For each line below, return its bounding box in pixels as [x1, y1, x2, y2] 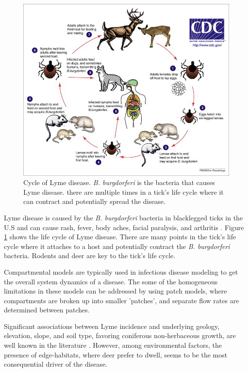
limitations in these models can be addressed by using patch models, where [4, 286, 227, 296]
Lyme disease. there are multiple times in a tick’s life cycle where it [23, 186, 224, 197]
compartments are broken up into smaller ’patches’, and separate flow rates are [4, 295, 239, 305]
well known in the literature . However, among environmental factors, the [4, 340, 222, 350]
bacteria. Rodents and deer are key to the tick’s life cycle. [4, 250, 176, 261]
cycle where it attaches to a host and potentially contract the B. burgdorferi [4, 241, 230, 251]
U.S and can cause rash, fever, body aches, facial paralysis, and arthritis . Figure [4, 222, 244, 232]
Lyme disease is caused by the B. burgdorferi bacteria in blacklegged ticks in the [4, 212, 243, 222]
